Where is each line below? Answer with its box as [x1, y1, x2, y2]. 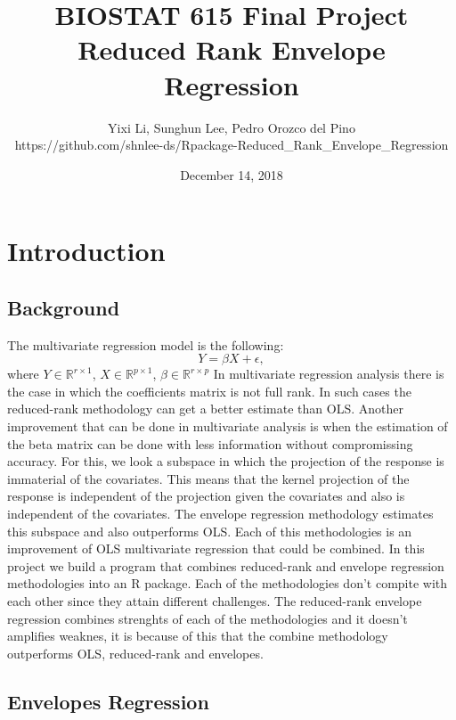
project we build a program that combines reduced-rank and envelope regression [7, 556, 444, 575]
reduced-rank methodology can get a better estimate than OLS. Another [7, 399, 403, 418]
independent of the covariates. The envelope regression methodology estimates [7, 504, 434, 523]
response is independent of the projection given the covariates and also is [7, 487, 405, 505]
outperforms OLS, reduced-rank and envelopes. [7, 643, 264, 662]
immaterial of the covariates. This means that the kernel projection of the [7, 469, 410, 487]
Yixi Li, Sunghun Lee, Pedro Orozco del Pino [108, 118, 355, 136]
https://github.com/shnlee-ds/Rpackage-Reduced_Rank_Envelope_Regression [14, 135, 449, 154]
